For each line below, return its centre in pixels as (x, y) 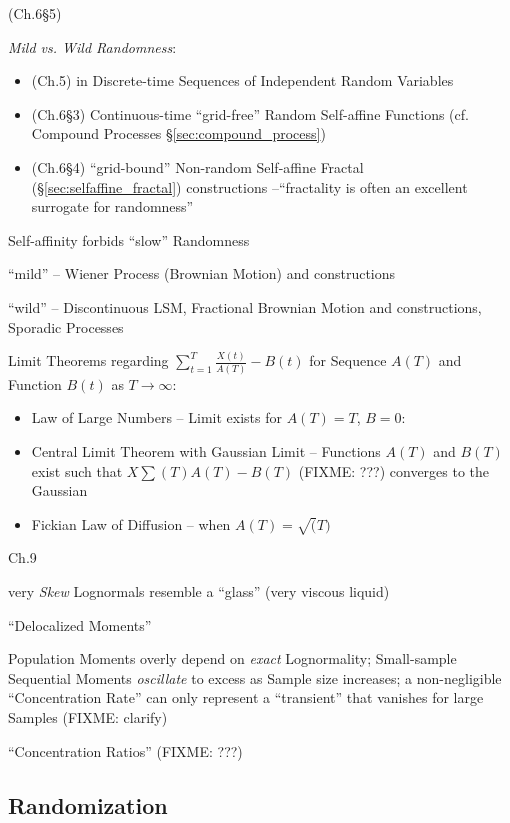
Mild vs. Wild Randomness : (92, 46)
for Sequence (348, 360)
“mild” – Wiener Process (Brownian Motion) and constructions (202, 273)
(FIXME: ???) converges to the (394, 470)
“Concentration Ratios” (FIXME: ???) (125, 750)
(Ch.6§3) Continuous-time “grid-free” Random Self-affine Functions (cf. (250, 113)
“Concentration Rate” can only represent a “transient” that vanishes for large (246, 697)
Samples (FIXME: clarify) (88, 717)
